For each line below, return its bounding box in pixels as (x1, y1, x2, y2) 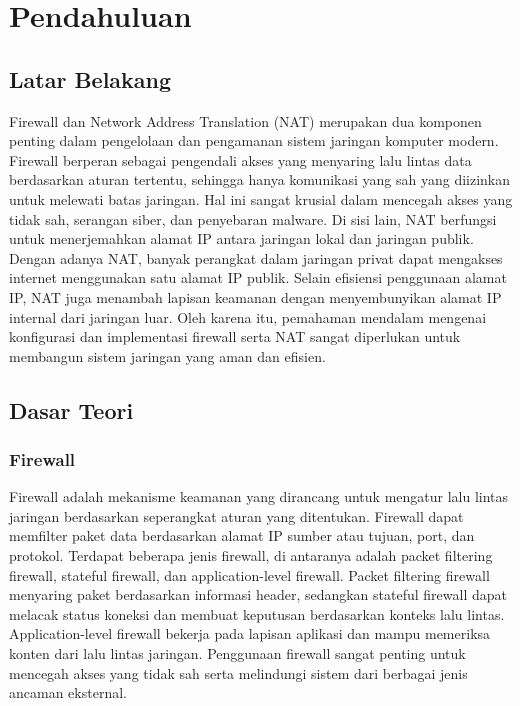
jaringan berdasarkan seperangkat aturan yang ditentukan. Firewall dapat (9, 505, 464, 526)
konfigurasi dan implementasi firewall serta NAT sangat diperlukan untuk (9, 326, 461, 347)
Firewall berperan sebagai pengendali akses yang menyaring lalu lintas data (9, 149, 472, 170)
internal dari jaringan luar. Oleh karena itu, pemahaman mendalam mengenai (9, 306, 487, 327)
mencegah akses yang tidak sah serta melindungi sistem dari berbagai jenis (9, 662, 468, 683)
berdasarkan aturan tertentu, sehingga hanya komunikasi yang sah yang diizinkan (9, 169, 511, 190)
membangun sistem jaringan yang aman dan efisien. (9, 345, 326, 366)
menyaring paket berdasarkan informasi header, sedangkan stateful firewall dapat (9, 584, 507, 605)
